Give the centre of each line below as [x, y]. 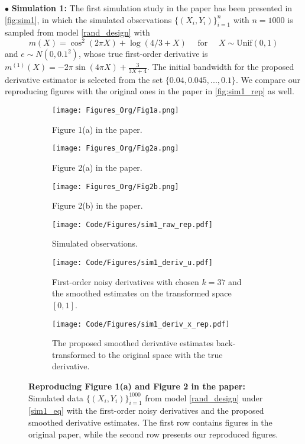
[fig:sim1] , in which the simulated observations [88, 19]
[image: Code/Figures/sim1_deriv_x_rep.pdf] [141, 324]
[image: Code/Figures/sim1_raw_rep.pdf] [133, 224]
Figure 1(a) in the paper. [97, 129]
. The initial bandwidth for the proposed [220, 67]
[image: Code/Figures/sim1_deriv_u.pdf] [133, 263]
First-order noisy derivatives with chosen [126, 281]
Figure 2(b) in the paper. [98, 205]
